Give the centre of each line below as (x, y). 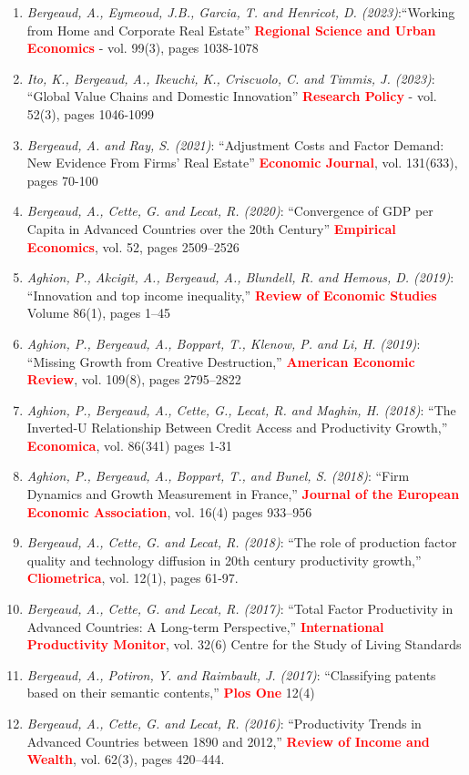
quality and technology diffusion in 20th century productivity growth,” (224, 560)
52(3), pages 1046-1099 (91, 113)
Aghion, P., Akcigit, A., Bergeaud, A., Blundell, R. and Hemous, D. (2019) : (240, 277)
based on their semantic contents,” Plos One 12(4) (171, 693)
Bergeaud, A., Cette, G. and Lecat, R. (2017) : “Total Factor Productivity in (240, 609)
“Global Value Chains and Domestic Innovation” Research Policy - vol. (232, 96)
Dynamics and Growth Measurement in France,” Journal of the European (243, 494)
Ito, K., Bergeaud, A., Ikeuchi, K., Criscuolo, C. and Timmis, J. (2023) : (231, 78)
